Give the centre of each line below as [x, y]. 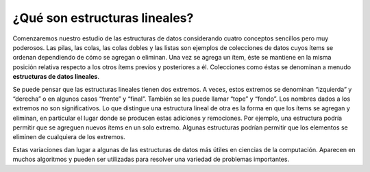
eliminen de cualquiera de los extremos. [69, 137]
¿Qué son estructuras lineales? [103, 18]
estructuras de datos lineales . [56, 77]
